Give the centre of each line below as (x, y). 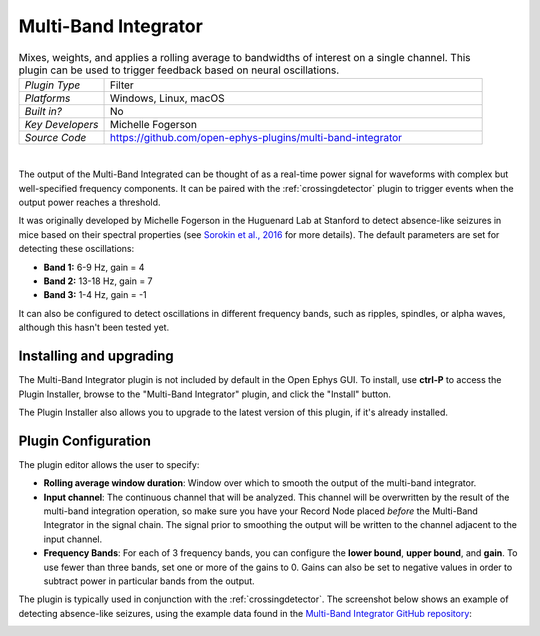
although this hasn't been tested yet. (94, 327)
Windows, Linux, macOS (167, 98)
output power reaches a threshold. (89, 202)
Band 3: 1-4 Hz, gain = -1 (95, 295)
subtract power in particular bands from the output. (149, 581)
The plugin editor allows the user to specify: (109, 464)
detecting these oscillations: (76, 249)
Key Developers (61, 124)
